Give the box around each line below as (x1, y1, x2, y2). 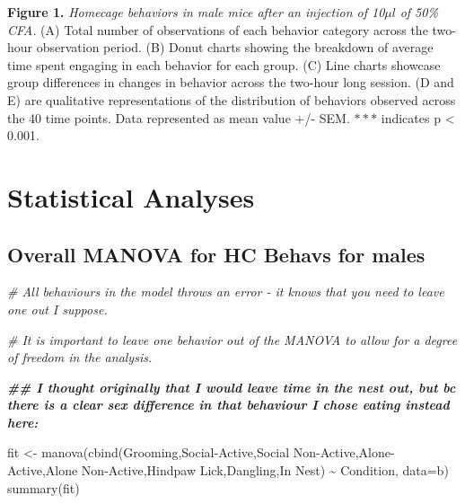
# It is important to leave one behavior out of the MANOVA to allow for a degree (7, 330, 458, 349)
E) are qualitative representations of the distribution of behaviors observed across (7, 90, 456, 109)
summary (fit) (7, 478, 80, 497)
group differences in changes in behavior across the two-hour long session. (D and (7, 73, 454, 92)
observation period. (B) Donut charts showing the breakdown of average (36, 38, 434, 57)
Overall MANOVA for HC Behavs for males (7, 240, 426, 268)
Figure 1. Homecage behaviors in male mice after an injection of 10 (7, 3, 385, 21)
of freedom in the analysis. (7, 348, 153, 367)
